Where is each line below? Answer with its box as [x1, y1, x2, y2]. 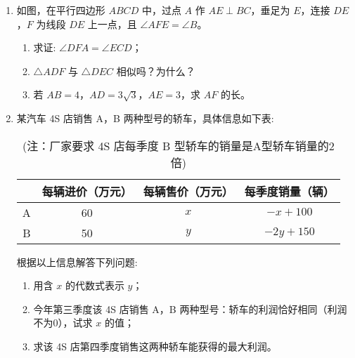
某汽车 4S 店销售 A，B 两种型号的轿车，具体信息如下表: [16, 110, 274, 125]
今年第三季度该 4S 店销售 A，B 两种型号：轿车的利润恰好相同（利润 [33, 301, 347, 316]
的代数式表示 [65, 278, 124, 293]
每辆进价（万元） [41, 183, 132, 199]
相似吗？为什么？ [116, 63, 195, 78]
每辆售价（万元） [143, 183, 233, 199]
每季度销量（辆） [244, 183, 335, 199]
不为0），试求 [33, 315, 93, 330]
